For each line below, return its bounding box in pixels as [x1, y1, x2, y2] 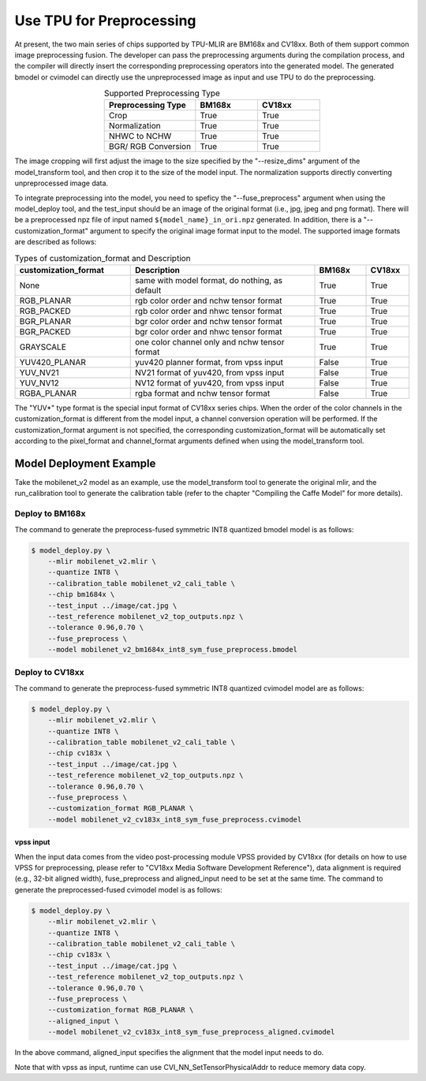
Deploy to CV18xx [14, 667, 84, 678]
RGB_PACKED [19, 305, 71, 316]
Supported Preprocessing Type [103, 88, 221, 99]
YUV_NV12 [19, 377, 59, 388]
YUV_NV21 [19, 367, 59, 378]
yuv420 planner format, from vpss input [135, 356, 284, 367]
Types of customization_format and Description [14, 252, 191, 263]
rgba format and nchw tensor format [135, 387, 271, 398]
